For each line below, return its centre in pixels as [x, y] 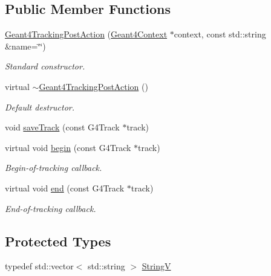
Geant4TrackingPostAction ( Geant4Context [86, 34]
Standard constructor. [45, 66]
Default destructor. [40, 107]
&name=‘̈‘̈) [25, 46]
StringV [156, 266]
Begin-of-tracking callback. [54, 168]
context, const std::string [220, 34]
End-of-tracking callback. [51, 208]
